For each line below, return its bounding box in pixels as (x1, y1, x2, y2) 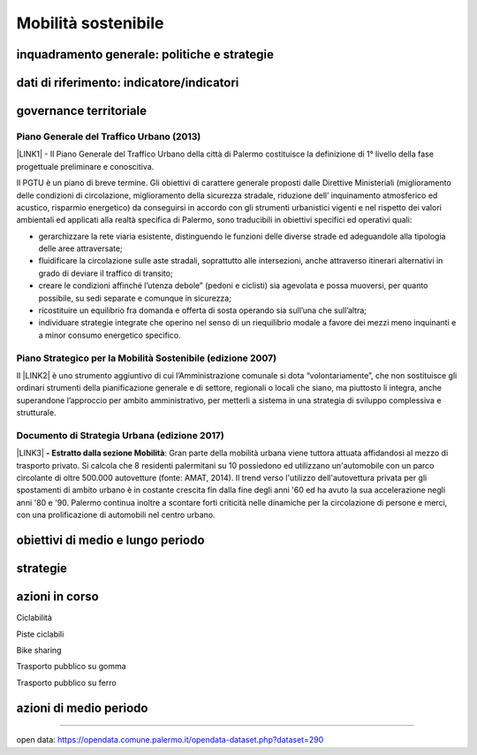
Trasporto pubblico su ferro (16, 677, 117, 688)
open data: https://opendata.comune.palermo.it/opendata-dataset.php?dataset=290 (16, 735, 324, 745)
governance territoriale (16, 103, 148, 118)
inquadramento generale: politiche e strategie (16, 47, 274, 62)
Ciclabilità (16, 613, 53, 623)
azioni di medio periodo (16, 700, 148, 715)
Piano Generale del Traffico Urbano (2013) (16, 130, 201, 142)
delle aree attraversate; (38, 243, 123, 254)
